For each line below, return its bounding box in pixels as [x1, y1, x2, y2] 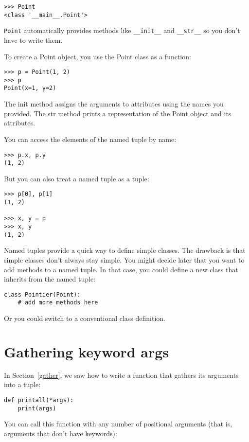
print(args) [18, 405, 56, 412]
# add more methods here [18, 299, 98, 306]
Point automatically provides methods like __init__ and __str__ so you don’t [4, 25, 240, 35]
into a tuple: [4, 379, 41, 389]
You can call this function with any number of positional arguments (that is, [4, 419, 232, 429]
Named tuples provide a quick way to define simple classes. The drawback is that [4, 245, 246, 255]
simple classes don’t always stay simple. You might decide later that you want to [4, 254, 245, 265]
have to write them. [4, 35, 63, 45]
